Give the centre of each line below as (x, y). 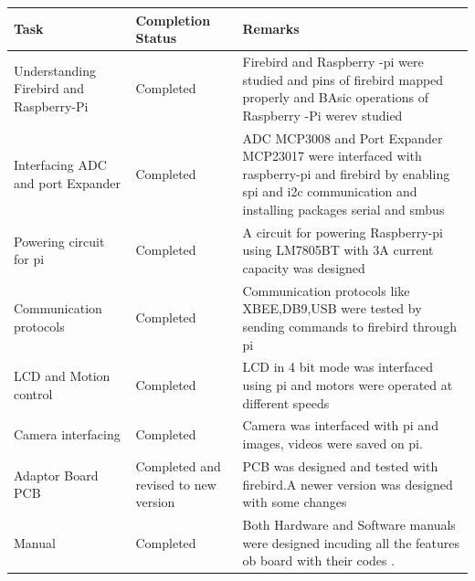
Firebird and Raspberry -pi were (333, 61)
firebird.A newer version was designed (348, 484)
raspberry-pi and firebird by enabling (346, 173)
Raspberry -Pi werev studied (322, 115)
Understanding (55, 70)
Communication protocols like (326, 290)
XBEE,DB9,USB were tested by (332, 308)
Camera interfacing (67, 434)
